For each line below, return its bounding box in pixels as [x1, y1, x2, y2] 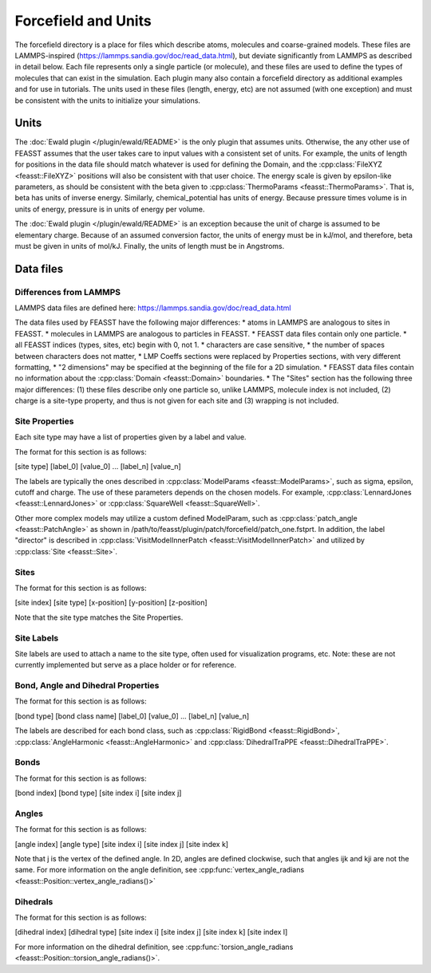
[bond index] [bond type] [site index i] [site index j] [14, 788, 182, 798]
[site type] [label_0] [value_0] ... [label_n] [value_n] [14, 462, 181, 471]
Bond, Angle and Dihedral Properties [14, 680, 160, 691]
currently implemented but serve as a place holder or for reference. [14, 660, 237, 670]
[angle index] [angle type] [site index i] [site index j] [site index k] [14, 839, 229, 849]
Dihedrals [14, 896, 53, 907]
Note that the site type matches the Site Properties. [14, 613, 184, 622]
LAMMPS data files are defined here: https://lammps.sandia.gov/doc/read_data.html [14, 303, 291, 313]
